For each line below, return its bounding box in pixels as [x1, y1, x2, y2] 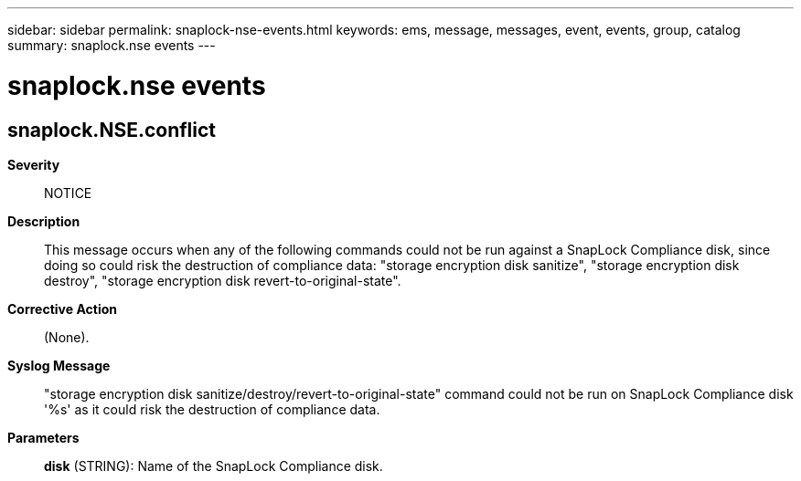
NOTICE [44, 184, 92, 201]
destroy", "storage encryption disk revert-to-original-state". [44, 272, 401, 288]
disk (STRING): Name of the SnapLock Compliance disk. [44, 457, 383, 474]
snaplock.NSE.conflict [7, 118, 217, 141]
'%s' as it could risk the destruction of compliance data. [44, 401, 380, 417]
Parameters [7, 429, 80, 445]
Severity [7, 156, 60, 173]
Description [7, 213, 80, 229]
